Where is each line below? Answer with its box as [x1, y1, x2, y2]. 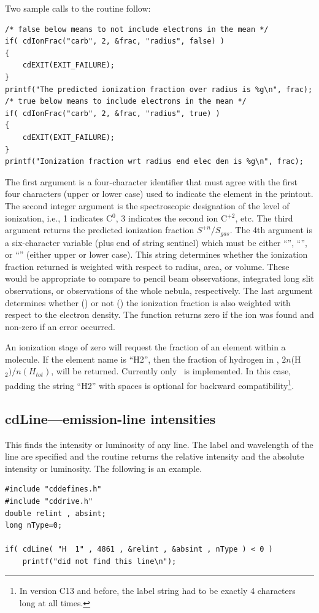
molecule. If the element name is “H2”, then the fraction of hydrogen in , [5, 352, 279, 365]
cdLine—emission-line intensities [5, 409, 216, 428]
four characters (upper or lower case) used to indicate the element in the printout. [5, 187, 313, 200]
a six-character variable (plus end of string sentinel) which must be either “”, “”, [5, 236, 307, 249]
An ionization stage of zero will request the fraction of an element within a [5, 341, 286, 353]
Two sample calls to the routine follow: [5, 2, 151, 14]
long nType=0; [5, 521, 63, 530]
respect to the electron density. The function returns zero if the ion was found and [5, 308, 314, 321]
